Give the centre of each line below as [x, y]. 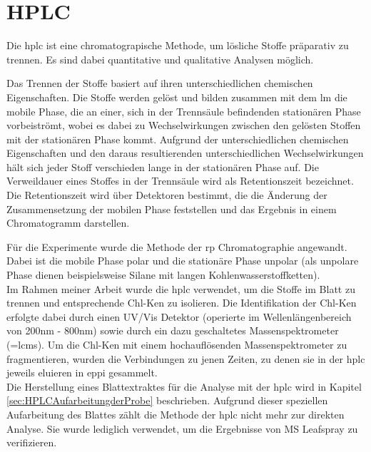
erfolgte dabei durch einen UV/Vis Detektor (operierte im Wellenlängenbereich [179, 316]
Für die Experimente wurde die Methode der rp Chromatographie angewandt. [177, 246]
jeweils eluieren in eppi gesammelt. [82, 373]
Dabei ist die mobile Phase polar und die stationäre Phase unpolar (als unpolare [183, 261]
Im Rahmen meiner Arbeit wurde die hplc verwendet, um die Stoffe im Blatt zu [181, 288]
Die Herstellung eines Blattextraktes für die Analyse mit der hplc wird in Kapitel [184, 386]
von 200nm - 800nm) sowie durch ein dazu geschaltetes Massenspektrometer [173, 330]
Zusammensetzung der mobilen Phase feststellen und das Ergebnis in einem [172, 209]
